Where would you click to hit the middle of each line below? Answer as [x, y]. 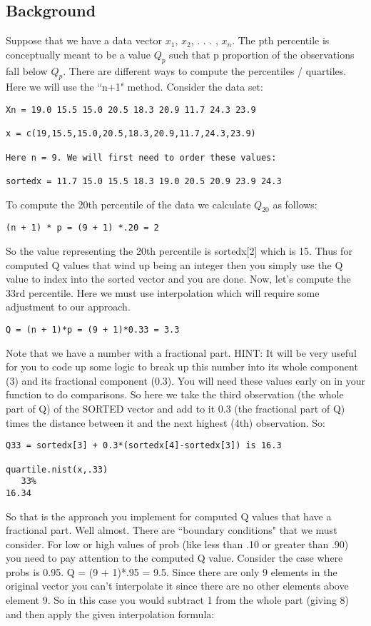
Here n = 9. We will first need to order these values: [141, 157]
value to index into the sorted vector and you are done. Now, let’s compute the [178, 279]
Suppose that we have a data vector [84, 40]
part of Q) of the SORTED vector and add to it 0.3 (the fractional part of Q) [176, 409]
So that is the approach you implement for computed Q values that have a [169, 516]
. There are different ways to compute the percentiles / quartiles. [205, 70]
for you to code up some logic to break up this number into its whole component [182, 367]
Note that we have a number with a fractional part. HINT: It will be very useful [181, 352]
